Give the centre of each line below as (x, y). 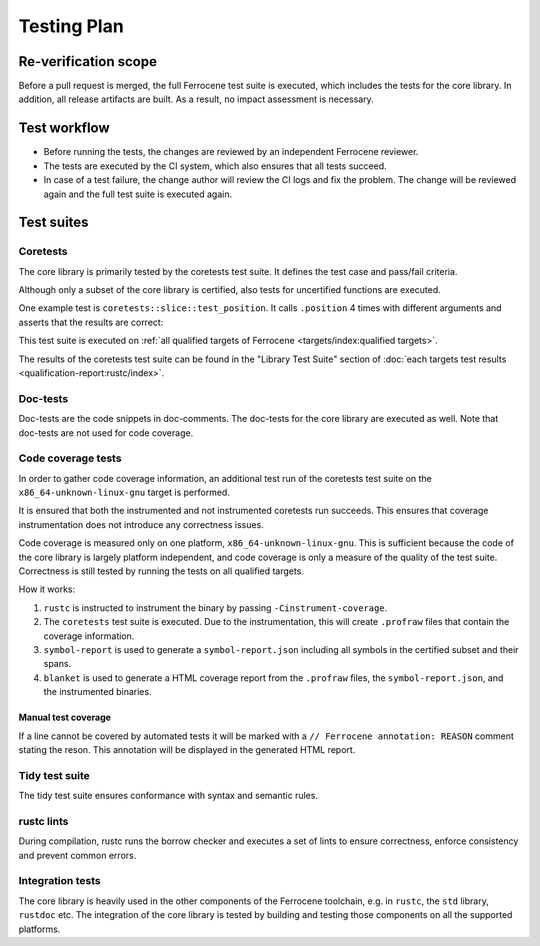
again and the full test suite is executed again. (138, 194)
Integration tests (59, 881)
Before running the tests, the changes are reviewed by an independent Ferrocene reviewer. (231, 152)
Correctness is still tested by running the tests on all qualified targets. (161, 571)
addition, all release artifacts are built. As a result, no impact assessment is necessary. (196, 99)
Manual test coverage (65, 717)
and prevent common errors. (77, 855)
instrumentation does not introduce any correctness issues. (141, 524)
